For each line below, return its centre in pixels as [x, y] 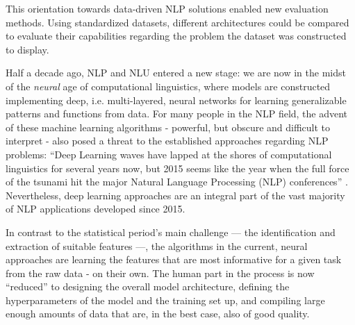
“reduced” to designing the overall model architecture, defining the [148, 286]
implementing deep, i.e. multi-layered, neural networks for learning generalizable [176, 100]
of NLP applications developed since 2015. [96, 209]
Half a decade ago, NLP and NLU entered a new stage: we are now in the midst [176, 73]
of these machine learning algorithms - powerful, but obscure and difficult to [168, 127]
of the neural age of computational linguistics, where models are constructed [168, 86]
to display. [27, 49]
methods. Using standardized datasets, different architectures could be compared [177, 22]
